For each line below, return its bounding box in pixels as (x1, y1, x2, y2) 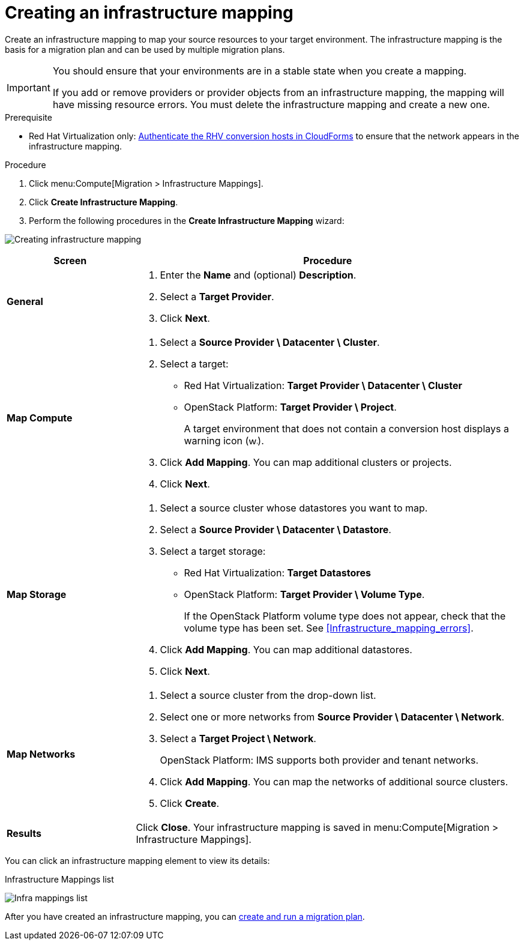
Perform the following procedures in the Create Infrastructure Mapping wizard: (29, 215, 345, 226)
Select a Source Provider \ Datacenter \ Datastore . (160, 523, 391, 536)
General (7, 295, 43, 307)
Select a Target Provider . (160, 290, 274, 303)
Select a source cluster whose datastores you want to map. (160, 501, 428, 514)
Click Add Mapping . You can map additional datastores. (160, 643, 412, 656)
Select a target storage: (160, 545, 266, 557)
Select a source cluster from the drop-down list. (160, 689, 376, 701)
